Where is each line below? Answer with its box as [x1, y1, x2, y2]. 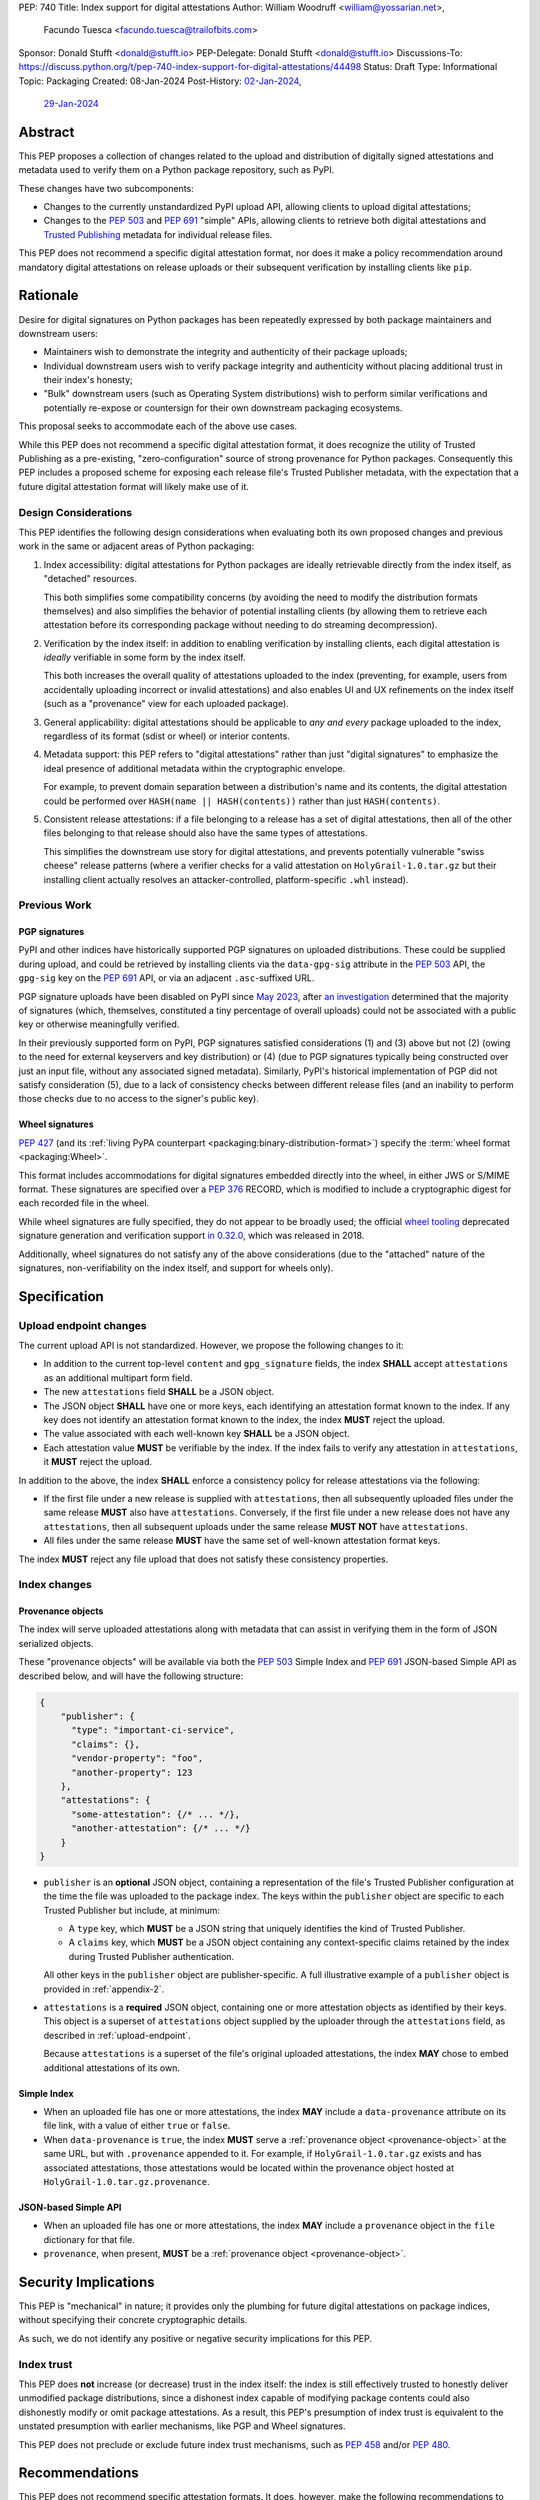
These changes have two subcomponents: [18, 182, 194, 194]
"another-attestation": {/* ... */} [71, 1823, 251, 1834]
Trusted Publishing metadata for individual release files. [43, 228, 273, 240]
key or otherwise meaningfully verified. [18, 1018, 180, 1030]
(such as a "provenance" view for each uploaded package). [43, 698, 289, 710]
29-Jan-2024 [43, 97, 99, 109]
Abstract [18, 123, 75, 140]
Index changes [18, 1578, 92, 1592]
